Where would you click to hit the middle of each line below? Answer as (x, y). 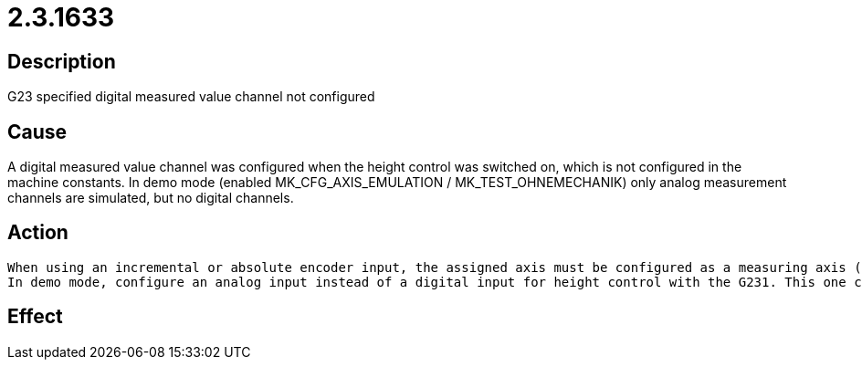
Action (38, 233)
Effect (35, 317)
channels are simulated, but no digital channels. (151, 198)
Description (62, 61)
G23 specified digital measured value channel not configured (191, 97)
